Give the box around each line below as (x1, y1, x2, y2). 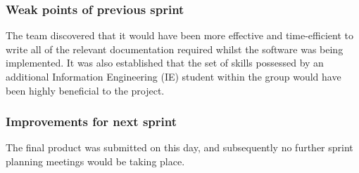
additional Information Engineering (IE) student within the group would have (6, 69, 341, 83)
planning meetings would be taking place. (6, 154, 185, 168)
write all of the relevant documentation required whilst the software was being (6, 41, 344, 56)
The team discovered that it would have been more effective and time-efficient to (6, 28, 353, 43)
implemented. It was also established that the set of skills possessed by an (6, 55, 324, 70)
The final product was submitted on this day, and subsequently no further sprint (6, 140, 353, 155)
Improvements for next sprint (6, 113, 177, 130)
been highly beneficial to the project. (6, 83, 165, 97)
